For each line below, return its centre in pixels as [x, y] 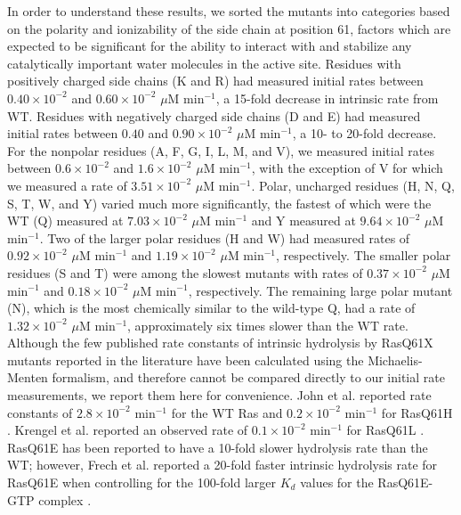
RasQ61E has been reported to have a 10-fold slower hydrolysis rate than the [218, 447]
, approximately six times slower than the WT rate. [268, 325]
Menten [28, 377]
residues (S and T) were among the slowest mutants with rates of [185, 272]
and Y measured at [303, 221]
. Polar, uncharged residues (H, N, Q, [353, 185]
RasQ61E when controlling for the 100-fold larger [142, 482]
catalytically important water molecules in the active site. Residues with [204, 63]
